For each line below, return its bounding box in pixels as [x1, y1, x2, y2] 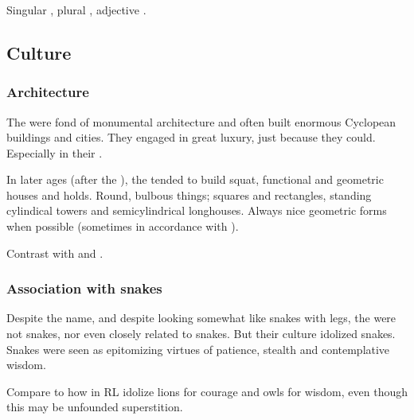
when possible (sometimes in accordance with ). [6, 218, 239, 235]
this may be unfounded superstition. [6, 399, 183, 415]
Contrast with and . [6, 244, 103, 261]
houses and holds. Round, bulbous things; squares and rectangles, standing [6, 186, 372, 203]
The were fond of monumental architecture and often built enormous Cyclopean [6, 113, 396, 130]
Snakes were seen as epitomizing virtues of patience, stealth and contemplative [6, 340, 390, 357]
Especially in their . [6, 144, 103, 161]
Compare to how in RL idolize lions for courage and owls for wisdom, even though [6, 383, 408, 399]
